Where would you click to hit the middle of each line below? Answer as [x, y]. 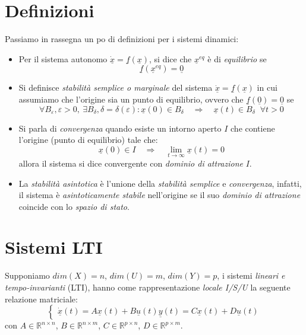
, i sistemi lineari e [251, 275]
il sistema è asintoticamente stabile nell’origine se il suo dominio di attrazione [160, 195]
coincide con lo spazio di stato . [74, 206]
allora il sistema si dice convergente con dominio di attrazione [131, 163]
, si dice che [171, 58]
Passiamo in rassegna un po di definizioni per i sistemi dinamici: [122, 39]
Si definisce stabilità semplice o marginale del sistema [116, 87]
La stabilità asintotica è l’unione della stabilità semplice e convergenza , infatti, [160, 183]
